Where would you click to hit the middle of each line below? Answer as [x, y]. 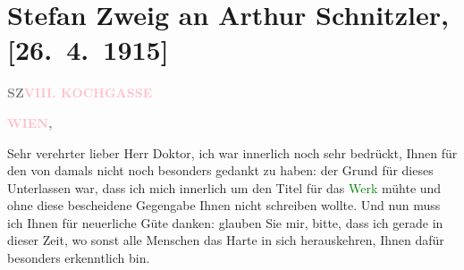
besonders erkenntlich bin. [79, 258]
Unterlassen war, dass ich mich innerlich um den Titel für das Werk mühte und [224, 187]
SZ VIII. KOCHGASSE [80, 93]
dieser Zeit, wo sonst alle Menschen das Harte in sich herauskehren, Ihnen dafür [226, 240]
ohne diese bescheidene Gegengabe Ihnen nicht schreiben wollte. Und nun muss [224, 205]
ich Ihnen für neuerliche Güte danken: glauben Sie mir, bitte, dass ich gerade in [225, 222]
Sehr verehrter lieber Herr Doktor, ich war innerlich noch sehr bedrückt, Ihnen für [232, 152]
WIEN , [30, 122]
